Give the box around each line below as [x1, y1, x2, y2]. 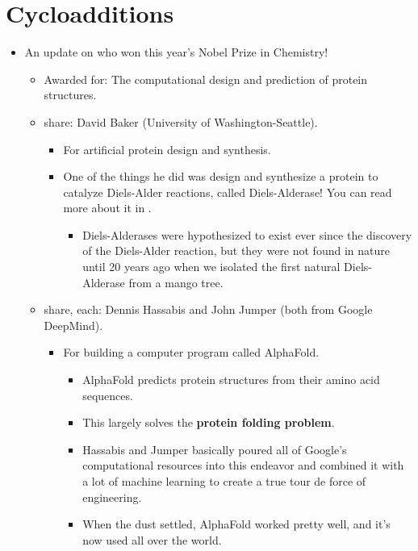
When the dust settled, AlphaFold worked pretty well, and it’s [82, 516, 391, 532]
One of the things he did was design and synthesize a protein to [63, 168, 378, 185]
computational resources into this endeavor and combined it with [82, 457, 404, 474]
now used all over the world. [82, 531, 222, 548]
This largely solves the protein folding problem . [82, 414, 335, 431]
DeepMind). [44, 316, 103, 333]
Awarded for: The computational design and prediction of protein [44, 70, 368, 87]
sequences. [82, 386, 133, 403]
